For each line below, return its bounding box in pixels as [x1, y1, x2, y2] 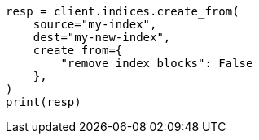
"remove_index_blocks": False [60, 57, 253, 70]
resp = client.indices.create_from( [6, 5, 239, 18]
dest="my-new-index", [33, 31, 171, 44]
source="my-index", [33, 18, 157, 31]
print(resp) [6, 95, 81, 108]
